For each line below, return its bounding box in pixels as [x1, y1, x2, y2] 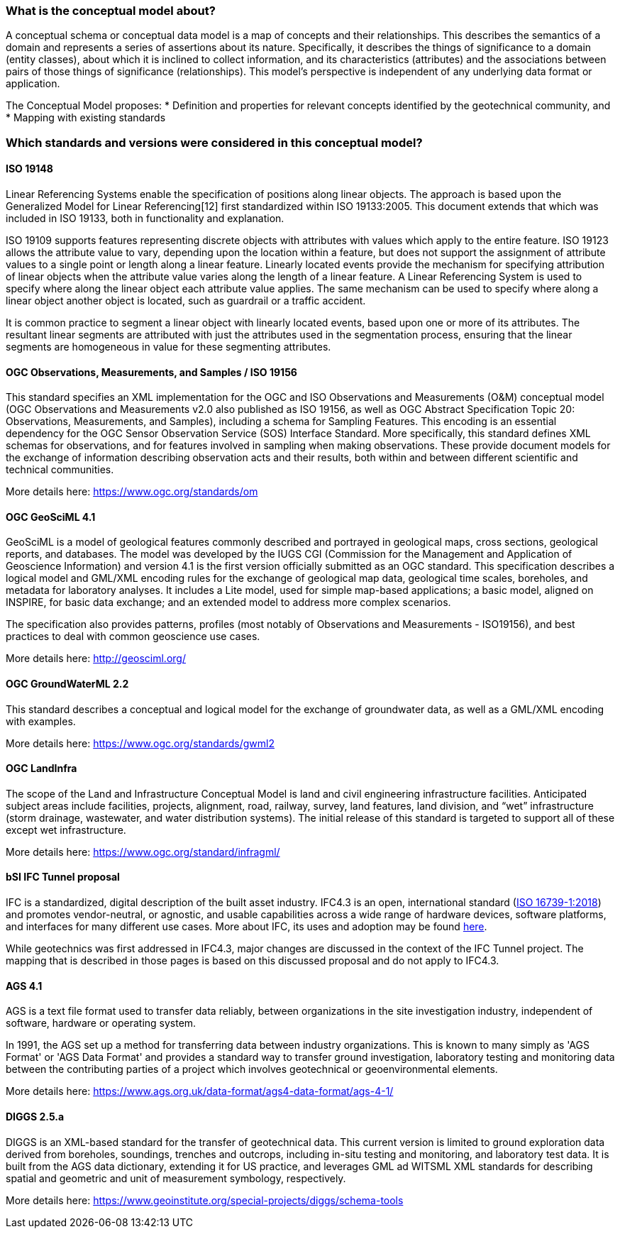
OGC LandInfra [6, 762, 77, 775]
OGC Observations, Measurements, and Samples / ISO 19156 [6, 365, 297, 378]
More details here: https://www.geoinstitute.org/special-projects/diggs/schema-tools [6, 1194, 404, 1206]
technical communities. [6, 463, 114, 476]
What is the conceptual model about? [6, 4, 216, 18]
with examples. [6, 715, 76, 727]
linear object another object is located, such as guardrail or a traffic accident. [6, 294, 366, 307]
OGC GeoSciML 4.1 [6, 510, 96, 523]
